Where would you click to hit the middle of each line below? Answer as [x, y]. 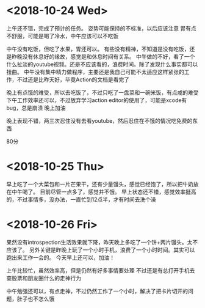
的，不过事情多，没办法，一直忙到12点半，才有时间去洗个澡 [81, 199]
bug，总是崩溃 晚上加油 [36, 108]
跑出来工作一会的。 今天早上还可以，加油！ [60, 257]
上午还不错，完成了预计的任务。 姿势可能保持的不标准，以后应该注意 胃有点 [101, 28]
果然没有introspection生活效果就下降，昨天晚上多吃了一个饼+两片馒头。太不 [102, 242]
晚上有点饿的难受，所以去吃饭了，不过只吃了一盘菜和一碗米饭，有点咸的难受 [103, 92]
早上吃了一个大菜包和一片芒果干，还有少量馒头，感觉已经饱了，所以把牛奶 [100, 184]
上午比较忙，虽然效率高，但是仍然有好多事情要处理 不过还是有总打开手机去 [101, 270]
